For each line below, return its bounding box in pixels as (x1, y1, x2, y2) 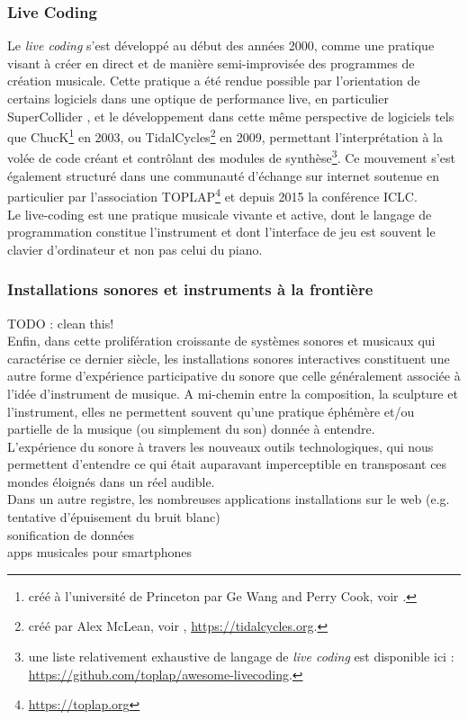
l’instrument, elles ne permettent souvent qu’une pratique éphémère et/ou (7, 401, 415, 420)
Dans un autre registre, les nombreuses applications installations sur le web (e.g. (7, 490, 450, 508)
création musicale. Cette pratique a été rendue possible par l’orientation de (7, 71, 420, 90)
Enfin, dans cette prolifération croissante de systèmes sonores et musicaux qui (7, 331, 436, 350)
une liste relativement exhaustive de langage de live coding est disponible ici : (28, 647, 454, 666)
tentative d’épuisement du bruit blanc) (7, 508, 220, 526)
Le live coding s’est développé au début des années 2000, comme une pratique (7, 36, 435, 55)
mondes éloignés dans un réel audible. (7, 472, 215, 490)
